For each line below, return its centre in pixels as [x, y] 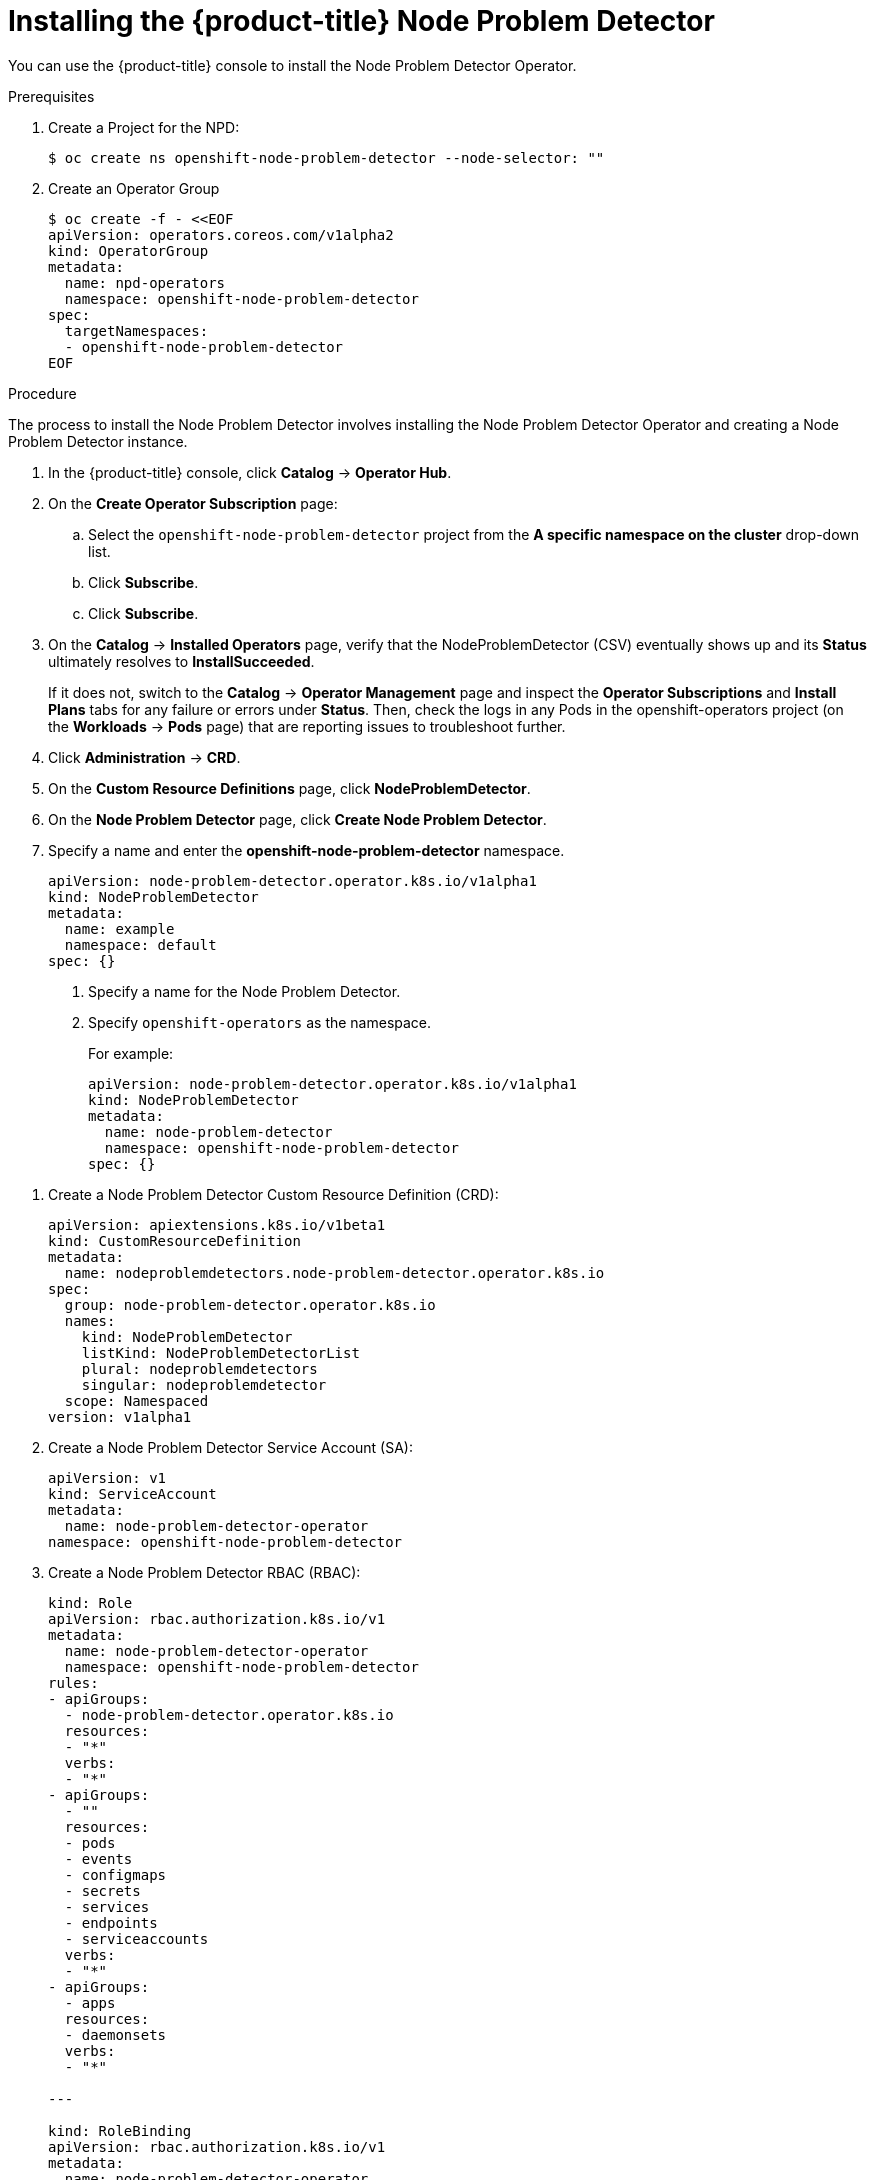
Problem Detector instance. [98, 441]
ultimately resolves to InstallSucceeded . [181, 661]
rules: [73, 1682]
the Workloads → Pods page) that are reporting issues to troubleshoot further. [307, 726]
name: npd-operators [145, 282]
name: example [119, 928]
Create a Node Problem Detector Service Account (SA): [230, 1447]
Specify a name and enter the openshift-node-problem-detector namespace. [306, 850]
